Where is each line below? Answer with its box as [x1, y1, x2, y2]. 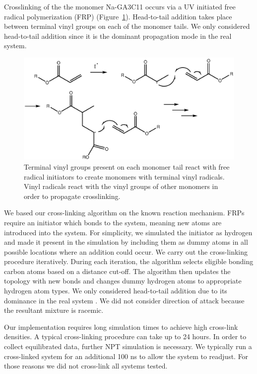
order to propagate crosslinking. [24, 190, 121, 201]
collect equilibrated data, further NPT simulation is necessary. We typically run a [4, 341, 252, 352]
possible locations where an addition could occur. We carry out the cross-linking [4, 246, 248, 257]
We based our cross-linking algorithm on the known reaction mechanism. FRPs [4, 207, 245, 218]
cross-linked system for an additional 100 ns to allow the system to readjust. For [4, 351, 249, 361]
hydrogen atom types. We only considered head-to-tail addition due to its [4, 285, 227, 296]
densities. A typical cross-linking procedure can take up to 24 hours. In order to [4, 331, 247, 342]
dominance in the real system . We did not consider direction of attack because [4, 295, 245, 305]
